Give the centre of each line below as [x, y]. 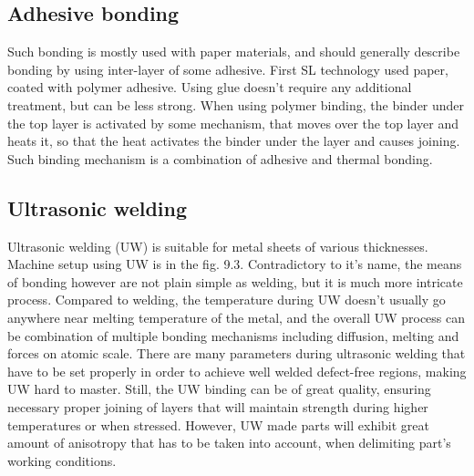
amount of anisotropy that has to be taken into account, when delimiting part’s [229, 443]
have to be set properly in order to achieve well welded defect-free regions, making [237, 371]
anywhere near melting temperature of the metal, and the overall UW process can [237, 317]
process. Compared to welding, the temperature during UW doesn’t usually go [227, 300]
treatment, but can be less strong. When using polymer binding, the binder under [236, 104]
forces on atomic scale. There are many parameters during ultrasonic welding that [237, 353]
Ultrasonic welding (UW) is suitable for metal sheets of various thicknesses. [218, 246]
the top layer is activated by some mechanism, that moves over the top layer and [233, 123]
